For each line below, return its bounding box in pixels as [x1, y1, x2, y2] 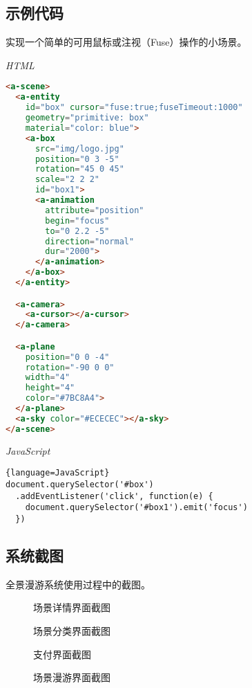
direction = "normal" [45, 236, 135, 246]
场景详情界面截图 [33, 600, 110, 615]
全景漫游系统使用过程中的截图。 [6, 577, 151, 591]
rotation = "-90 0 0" [25, 362, 115, 372]
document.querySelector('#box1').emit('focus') [25, 503, 248, 513]
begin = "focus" [45, 215, 110, 226]
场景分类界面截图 [33, 623, 110, 637]
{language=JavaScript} [6, 468, 110, 478]
